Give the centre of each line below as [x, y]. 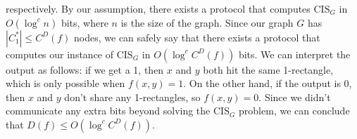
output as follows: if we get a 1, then [85, 69]
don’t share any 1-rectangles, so [132, 97]
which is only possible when [65, 83]
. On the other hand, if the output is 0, [268, 83]
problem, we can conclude [294, 111]
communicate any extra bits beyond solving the [108, 111]
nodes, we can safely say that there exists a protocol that [197, 37]
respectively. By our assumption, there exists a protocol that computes [158, 8]
